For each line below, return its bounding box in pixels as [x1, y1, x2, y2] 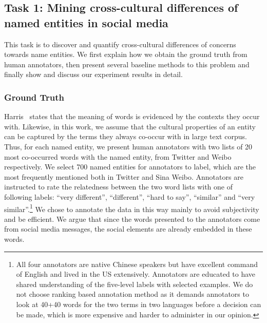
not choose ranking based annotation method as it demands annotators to [16, 289, 249, 299]
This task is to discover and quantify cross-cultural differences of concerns [4, 39, 236, 49]
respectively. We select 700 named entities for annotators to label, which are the [4, 161, 256, 172]
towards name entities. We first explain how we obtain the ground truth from [4, 49, 247, 60]
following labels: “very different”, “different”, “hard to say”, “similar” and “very [4, 191, 255, 202]
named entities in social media [4, 14, 168, 30]
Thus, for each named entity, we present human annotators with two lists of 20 [4, 141, 253, 151]
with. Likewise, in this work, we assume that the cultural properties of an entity [4, 121, 256, 131]
